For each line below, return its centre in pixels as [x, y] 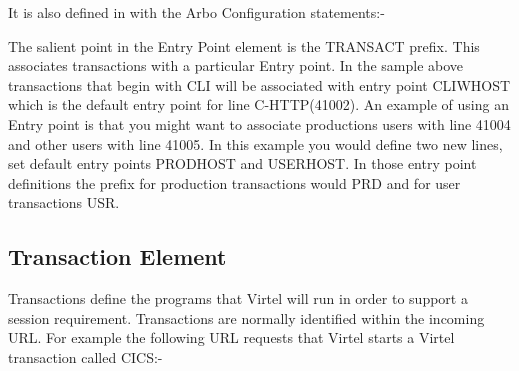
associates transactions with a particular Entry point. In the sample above [236, 65]
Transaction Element [117, 256]
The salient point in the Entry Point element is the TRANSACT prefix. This [244, 45]
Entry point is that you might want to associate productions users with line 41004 [259, 123]
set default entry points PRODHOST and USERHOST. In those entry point [242, 163]
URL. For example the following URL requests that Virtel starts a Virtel [231, 337]
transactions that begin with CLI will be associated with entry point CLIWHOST [259, 84]
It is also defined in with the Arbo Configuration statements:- [196, 12]
